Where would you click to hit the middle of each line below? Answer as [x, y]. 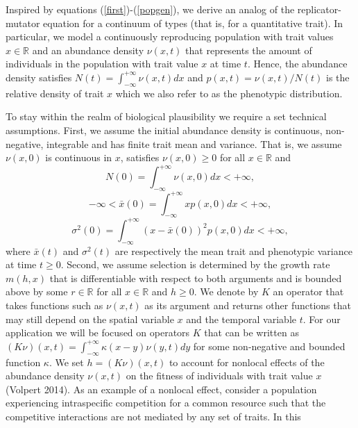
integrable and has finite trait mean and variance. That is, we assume [194, 143]
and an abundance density [88, 50]
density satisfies [39, 77]
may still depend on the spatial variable [90, 319]
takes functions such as [54, 305]
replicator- [319, 9]
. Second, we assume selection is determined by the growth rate [195, 264]
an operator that [308, 291]
